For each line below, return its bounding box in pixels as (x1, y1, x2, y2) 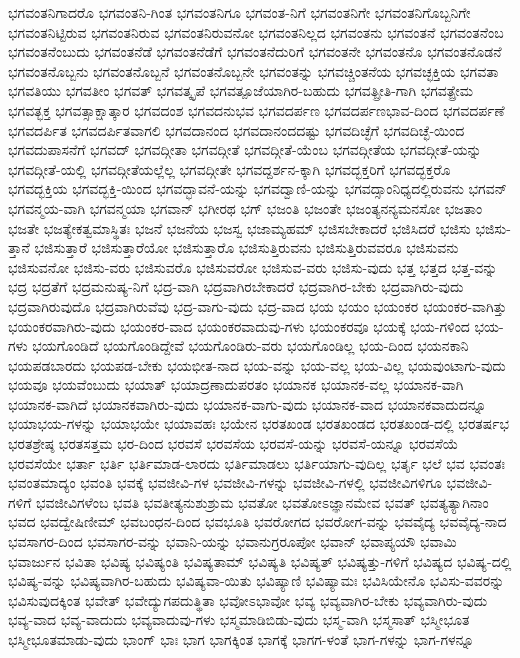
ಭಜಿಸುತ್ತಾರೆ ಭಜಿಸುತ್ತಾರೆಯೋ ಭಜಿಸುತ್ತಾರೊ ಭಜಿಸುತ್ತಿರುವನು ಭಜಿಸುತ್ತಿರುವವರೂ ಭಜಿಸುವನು (34, 237, 459, 258)
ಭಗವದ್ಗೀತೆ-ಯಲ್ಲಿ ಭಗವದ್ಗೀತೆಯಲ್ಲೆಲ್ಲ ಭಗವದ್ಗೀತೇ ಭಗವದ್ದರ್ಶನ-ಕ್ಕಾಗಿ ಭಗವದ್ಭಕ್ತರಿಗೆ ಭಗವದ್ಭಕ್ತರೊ (8, 158, 451, 179)
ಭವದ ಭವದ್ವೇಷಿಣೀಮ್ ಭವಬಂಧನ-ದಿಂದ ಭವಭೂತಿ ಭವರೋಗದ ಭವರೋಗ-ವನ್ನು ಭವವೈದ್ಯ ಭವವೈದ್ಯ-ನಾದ (8, 511, 507, 532)
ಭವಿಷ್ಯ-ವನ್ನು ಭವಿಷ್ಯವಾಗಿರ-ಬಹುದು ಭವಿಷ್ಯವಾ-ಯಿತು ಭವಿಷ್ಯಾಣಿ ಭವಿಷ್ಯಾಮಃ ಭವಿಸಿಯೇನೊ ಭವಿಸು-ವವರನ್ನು (8, 570, 505, 591)
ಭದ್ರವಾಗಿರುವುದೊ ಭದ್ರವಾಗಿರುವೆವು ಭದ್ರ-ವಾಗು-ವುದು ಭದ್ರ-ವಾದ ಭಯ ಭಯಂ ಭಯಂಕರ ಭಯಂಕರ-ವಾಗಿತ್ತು (8, 295, 507, 316)
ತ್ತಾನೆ (8, 237, 30, 258)
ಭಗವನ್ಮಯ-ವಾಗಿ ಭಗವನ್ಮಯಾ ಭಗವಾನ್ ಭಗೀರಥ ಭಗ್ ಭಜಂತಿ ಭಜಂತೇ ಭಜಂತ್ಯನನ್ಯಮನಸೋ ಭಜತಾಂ (8, 197, 483, 218)
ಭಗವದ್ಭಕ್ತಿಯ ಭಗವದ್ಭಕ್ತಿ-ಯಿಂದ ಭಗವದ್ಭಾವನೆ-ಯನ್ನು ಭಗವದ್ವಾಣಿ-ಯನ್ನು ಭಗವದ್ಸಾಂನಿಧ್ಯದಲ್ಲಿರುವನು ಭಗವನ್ (8, 178, 507, 199)
